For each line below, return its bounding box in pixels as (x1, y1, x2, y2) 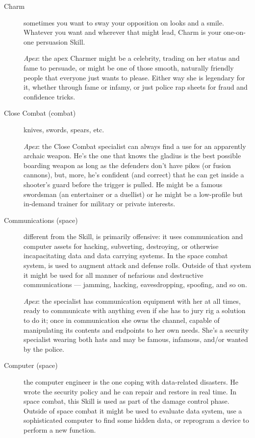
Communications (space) (4, 215, 78, 225)
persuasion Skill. (36, 36, 85, 47)
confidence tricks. (24, 91, 76, 101)
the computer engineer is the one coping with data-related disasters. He (24, 377, 238, 387)
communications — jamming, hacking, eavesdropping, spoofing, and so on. (24, 279, 247, 290)
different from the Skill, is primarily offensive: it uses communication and (24, 231, 243, 242)
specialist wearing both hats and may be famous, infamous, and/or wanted (24, 334, 248, 344)
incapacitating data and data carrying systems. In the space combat (24, 250, 228, 261)
